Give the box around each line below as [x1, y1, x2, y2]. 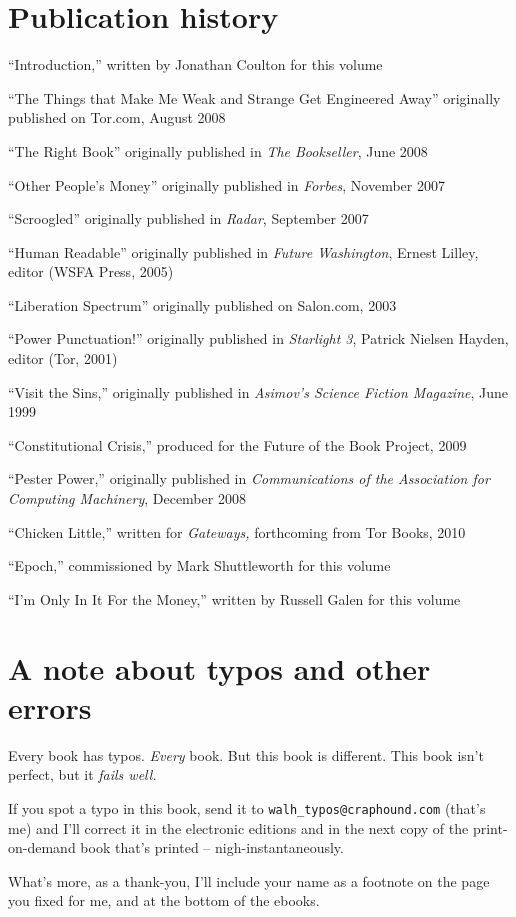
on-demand [8, 837, 76, 858]
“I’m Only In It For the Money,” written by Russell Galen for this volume [8, 588, 461, 609]
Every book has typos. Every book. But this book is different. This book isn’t [8, 744, 484, 765]
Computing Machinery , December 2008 [8, 488, 246, 509]
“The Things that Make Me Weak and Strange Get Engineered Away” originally [8, 87, 501, 108]
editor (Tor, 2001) [8, 348, 118, 369]
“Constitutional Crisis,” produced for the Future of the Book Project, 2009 [8, 434, 467, 455]
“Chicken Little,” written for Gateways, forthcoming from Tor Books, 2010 [8, 521, 466, 542]
